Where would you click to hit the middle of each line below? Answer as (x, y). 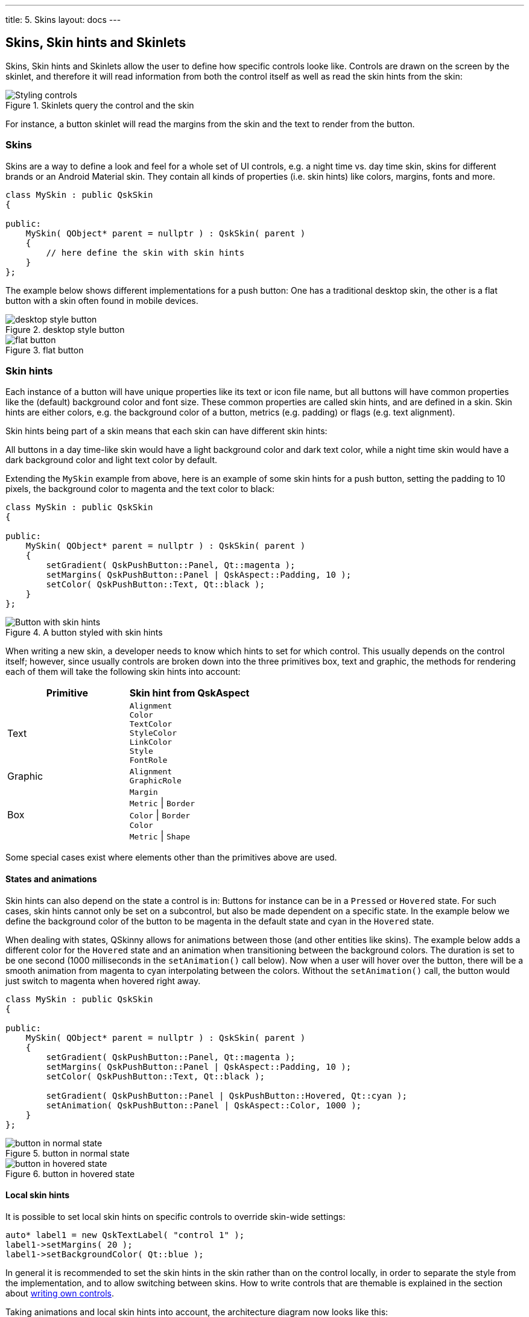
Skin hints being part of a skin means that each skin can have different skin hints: (166, 431)
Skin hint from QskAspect (189, 693)
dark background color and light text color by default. (112, 460)
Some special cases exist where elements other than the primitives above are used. (171, 857)
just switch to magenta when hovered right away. (103, 981)
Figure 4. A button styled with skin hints (84, 633)
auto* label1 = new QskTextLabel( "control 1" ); (125, 1235)
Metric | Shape (160, 836)
